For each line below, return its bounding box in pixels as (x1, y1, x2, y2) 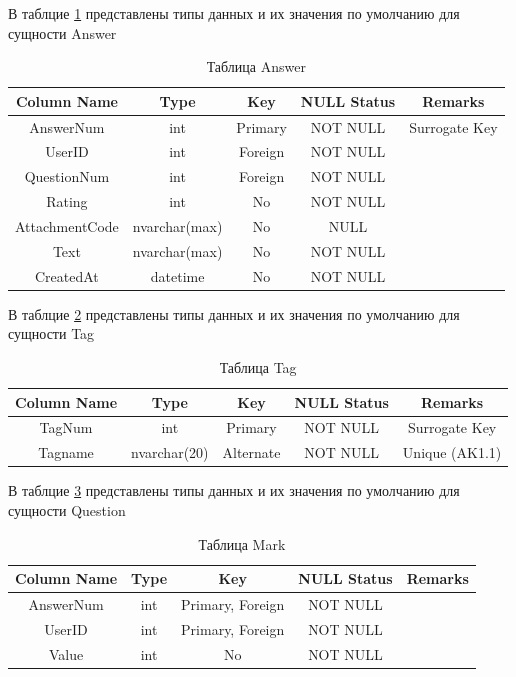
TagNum (39, 417, 93, 438)
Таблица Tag (219, 356, 297, 377)
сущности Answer (8, 22, 117, 43)
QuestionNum (24, 166, 110, 187)
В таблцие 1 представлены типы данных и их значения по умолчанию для (8, 3, 460, 23)
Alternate (222, 442, 281, 463)
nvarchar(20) (131, 442, 209, 463)
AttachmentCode (15, 216, 119, 236)
